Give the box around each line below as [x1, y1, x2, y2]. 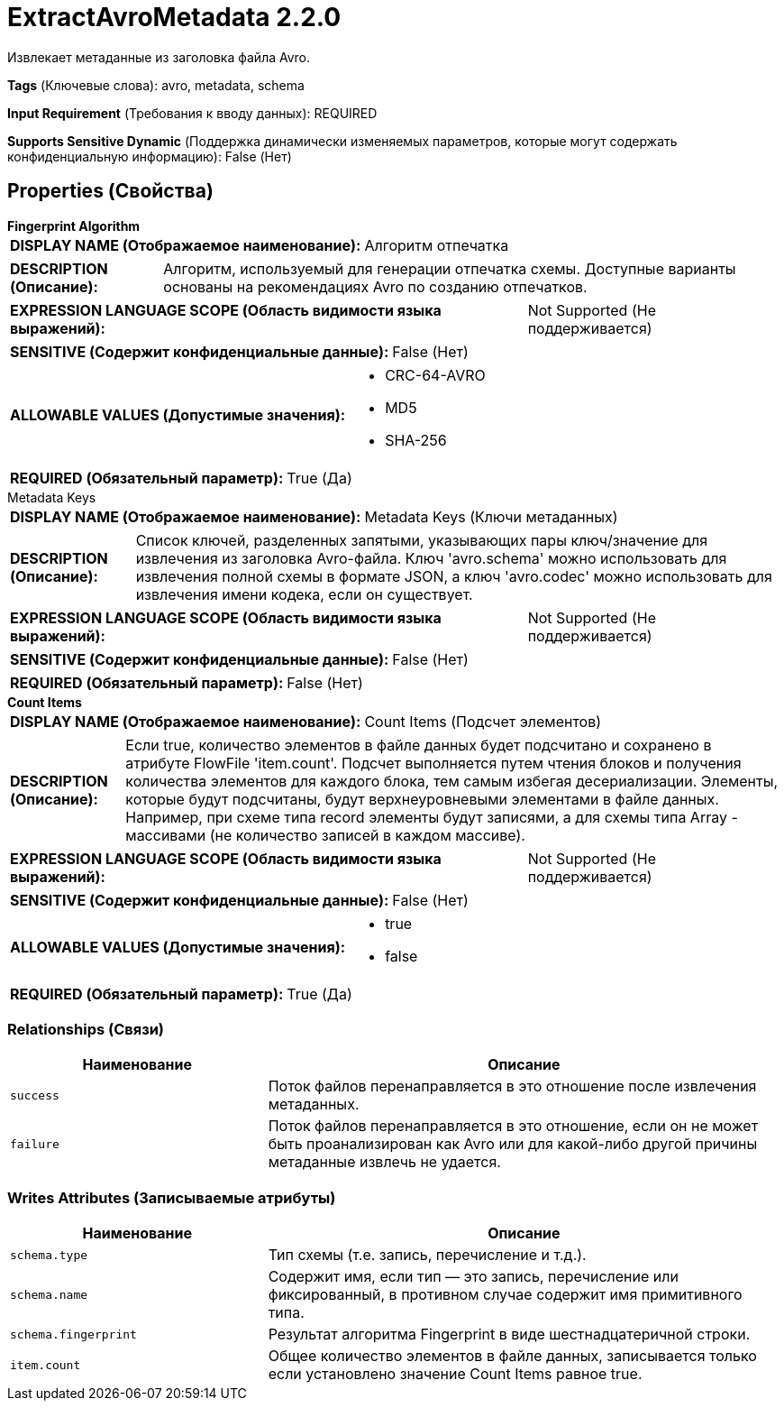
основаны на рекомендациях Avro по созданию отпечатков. [163, 277, 588, 296]
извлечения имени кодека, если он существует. [135, 584, 473, 603]
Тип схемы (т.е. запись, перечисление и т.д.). [268, 1246, 587, 1265]
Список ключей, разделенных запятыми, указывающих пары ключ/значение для [135, 530, 708, 549]
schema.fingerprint [10, 1327, 137, 1341]
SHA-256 [385, 430, 447, 449]
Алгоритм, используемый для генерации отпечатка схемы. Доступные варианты [163, 259, 736, 278]
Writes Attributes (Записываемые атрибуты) [7, 1188, 336, 1207]
